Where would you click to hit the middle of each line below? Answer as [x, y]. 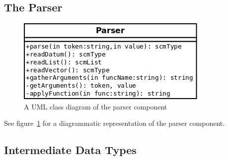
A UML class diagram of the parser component [96, 106]
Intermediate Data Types [70, 150]
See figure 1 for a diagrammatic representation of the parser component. [114, 123]
